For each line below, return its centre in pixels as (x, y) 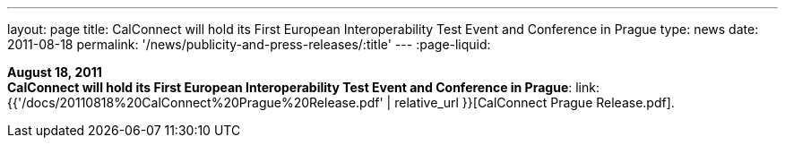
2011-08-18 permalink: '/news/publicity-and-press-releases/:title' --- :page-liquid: (249, 44)
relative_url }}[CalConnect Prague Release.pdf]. (535, 102)
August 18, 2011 (55, 72)
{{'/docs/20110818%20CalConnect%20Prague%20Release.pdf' (195, 102)
